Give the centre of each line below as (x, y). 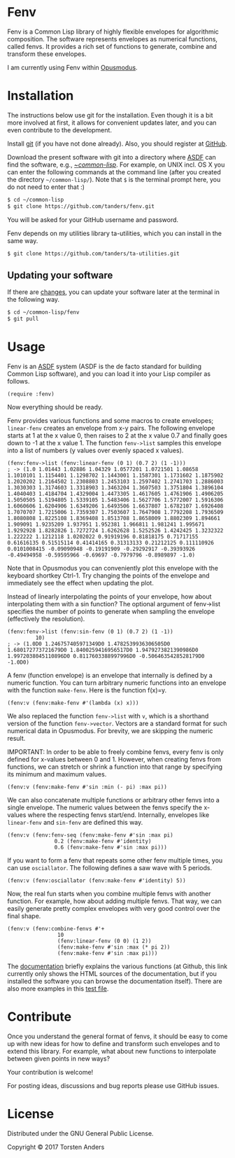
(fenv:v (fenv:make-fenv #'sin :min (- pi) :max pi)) (87, 787)
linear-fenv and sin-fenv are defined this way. (75, 822)
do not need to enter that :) (46, 187)
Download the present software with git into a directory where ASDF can (112, 157)
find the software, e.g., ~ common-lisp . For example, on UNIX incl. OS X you (116, 165)
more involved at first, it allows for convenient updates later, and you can (112, 123)
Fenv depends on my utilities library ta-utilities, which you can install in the (115, 233)
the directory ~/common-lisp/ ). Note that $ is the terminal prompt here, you (114, 179)
